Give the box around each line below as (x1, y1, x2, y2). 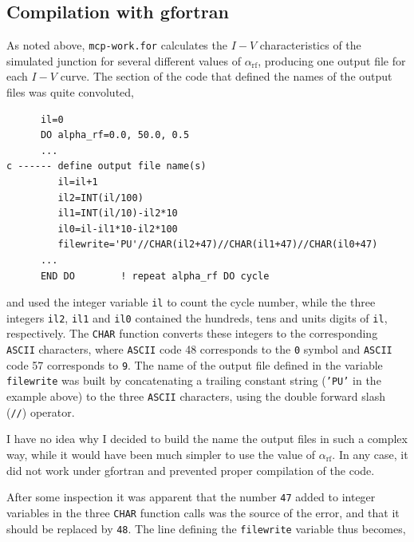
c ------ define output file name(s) (6, 160, 207, 172)
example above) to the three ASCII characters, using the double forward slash (6, 388, 385, 405)
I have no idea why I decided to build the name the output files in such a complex (6, 430, 408, 447)
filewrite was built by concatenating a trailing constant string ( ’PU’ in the (6, 372, 381, 389)
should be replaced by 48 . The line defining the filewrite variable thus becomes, (6, 520, 406, 536)
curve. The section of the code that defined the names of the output (60, 68, 392, 85)
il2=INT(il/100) (57, 192, 144, 204)
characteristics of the (259, 37, 361, 53)
